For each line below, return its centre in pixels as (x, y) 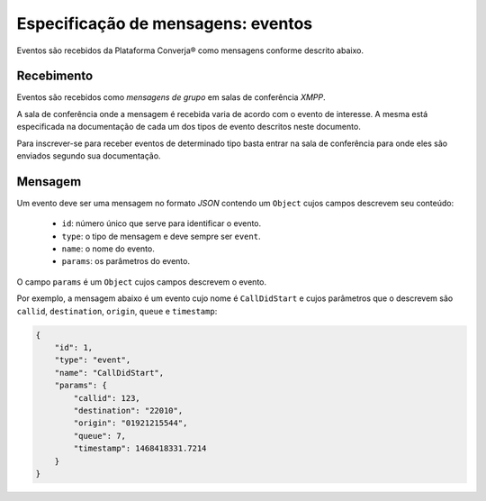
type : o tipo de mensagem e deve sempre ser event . (161, 236)
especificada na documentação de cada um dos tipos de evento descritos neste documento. (189, 127)
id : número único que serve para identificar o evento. (162, 223)
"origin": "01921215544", (130, 423)
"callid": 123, (107, 398)
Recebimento (55, 76)
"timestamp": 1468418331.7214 (140, 449)
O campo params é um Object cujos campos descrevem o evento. (142, 282)
